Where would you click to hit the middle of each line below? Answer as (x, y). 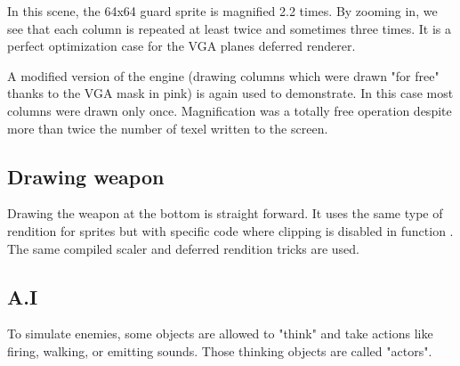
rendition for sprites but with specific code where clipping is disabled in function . (230, 230)
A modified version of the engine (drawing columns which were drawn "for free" (223, 75)
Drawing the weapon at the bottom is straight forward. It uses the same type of (225, 213)
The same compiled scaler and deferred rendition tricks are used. (184, 248)
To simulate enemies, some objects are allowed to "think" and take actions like (220, 333)
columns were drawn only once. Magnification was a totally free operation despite (230, 110)
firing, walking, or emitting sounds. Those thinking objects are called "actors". (220, 350)
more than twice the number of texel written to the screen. (168, 128)
